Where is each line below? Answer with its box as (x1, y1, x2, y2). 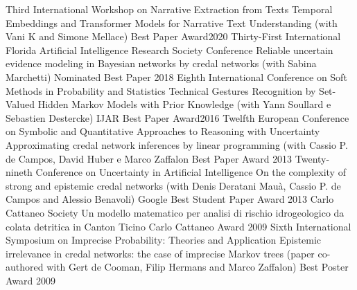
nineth (6, 165, 33, 179)
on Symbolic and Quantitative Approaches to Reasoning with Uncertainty (6, 124, 320, 138)
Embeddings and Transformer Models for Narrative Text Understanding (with (6, 15, 338, 30)
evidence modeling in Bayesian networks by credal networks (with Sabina (6, 56, 317, 71)
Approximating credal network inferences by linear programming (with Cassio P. (6, 137, 348, 152)
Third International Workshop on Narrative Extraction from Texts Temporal (6, 2, 333, 16)
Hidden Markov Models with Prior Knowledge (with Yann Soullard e (37, 97, 331, 111)
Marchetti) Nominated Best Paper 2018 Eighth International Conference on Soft (6, 69, 347, 84)
